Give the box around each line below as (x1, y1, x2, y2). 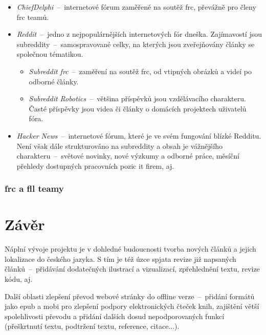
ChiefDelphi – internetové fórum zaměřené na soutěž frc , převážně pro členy (16, 2, 256, 12)
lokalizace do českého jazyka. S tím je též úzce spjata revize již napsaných (5, 253, 236, 264)
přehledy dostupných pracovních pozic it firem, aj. (16, 160, 174, 171)
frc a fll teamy (5, 182, 64, 195)
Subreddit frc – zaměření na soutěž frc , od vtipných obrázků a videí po (29, 65, 252, 76)
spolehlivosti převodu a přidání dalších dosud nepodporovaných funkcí (5, 310, 225, 321)
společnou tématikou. (16, 49, 83, 59)
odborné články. (29, 76, 79, 86)
